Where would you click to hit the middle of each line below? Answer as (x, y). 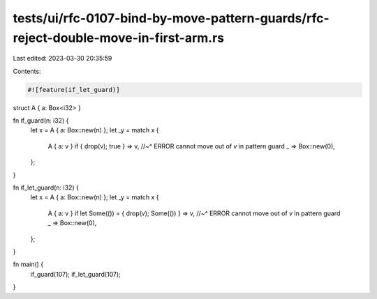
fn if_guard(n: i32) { (41, 121)
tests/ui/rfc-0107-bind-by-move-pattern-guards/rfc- (171, 18)
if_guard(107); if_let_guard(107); (76, 274)
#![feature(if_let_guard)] (74, 90)
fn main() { (28, 264)
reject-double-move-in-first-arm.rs (119, 38)
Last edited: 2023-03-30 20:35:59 (62, 59)
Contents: (27, 71)
